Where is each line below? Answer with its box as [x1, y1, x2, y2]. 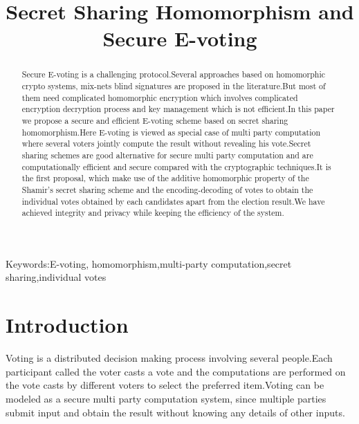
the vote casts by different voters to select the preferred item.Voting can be [6, 378, 324, 392]
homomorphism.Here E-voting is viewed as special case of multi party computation [21, 126, 321, 138]
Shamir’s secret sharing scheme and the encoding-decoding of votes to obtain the [21, 183, 313, 195]
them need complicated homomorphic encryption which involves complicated [21, 91, 298, 103]
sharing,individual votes [6, 270, 107, 284]
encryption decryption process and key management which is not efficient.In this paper [21, 103, 335, 115]
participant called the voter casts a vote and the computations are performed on [6, 364, 346, 378]
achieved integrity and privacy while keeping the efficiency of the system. [21, 207, 284, 219]
